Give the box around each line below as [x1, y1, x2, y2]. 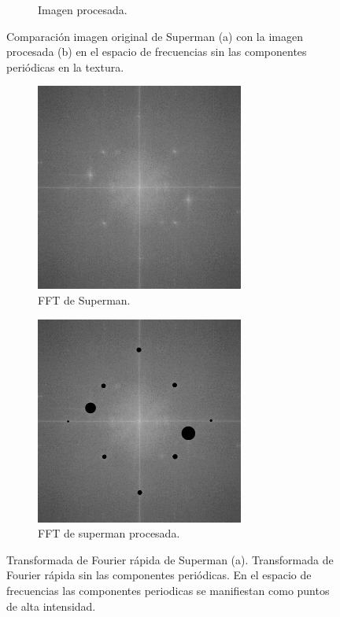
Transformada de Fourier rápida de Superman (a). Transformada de [6, 551, 334, 567]
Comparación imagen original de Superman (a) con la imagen [6, 28, 303, 44]
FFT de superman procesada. [38, 525, 180, 541]
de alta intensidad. [6, 597, 96, 614]
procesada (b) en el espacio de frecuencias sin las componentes [6, 43, 307, 60]
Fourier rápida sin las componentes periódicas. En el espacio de [6, 567, 312, 583]
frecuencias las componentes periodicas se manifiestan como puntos [6, 582, 330, 598]
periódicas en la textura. [6, 58, 124, 75]
